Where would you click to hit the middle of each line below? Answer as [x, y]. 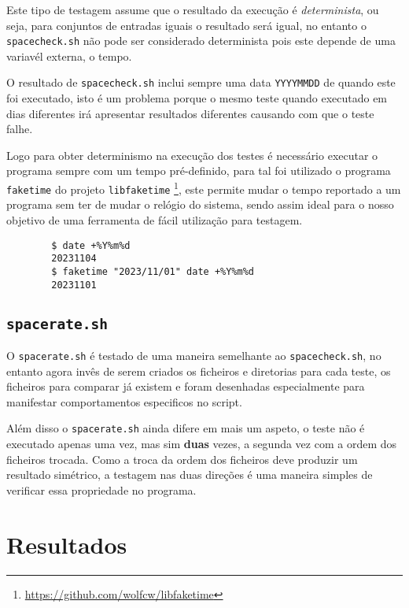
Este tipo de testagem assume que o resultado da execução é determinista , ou [193, 9]
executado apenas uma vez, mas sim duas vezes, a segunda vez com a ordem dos [202, 444]
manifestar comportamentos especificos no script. [124, 401]
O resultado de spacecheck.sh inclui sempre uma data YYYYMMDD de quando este [201, 82]
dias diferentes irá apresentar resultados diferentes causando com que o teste [190, 113]
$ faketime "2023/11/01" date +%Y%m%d [153, 271]
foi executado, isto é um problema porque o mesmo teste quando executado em [197, 98]
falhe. [20, 129]
